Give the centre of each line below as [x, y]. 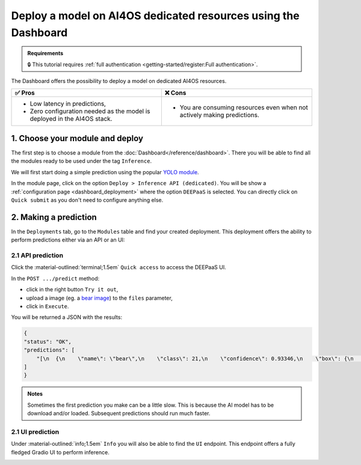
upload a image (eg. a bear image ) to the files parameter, [99, 298]
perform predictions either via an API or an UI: [68, 240]
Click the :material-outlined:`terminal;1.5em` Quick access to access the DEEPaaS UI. [119, 267]
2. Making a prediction [54, 217]
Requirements [45, 53]
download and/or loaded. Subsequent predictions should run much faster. [119, 413]
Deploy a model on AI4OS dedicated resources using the [156, 16]
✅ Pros [25, 93]
